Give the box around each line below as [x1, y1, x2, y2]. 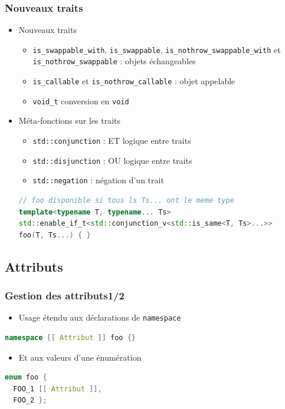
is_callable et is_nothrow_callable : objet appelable [32, 75, 235, 87]
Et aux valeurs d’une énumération [18, 351, 142, 363]
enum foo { [5, 373, 47, 382]
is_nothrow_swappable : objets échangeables [32, 55, 196, 67]
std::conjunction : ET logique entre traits [32, 134, 191, 147]
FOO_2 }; [13, 396, 47, 405]
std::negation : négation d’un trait [32, 174, 164, 186]
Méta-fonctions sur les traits [18, 114, 121, 127]
